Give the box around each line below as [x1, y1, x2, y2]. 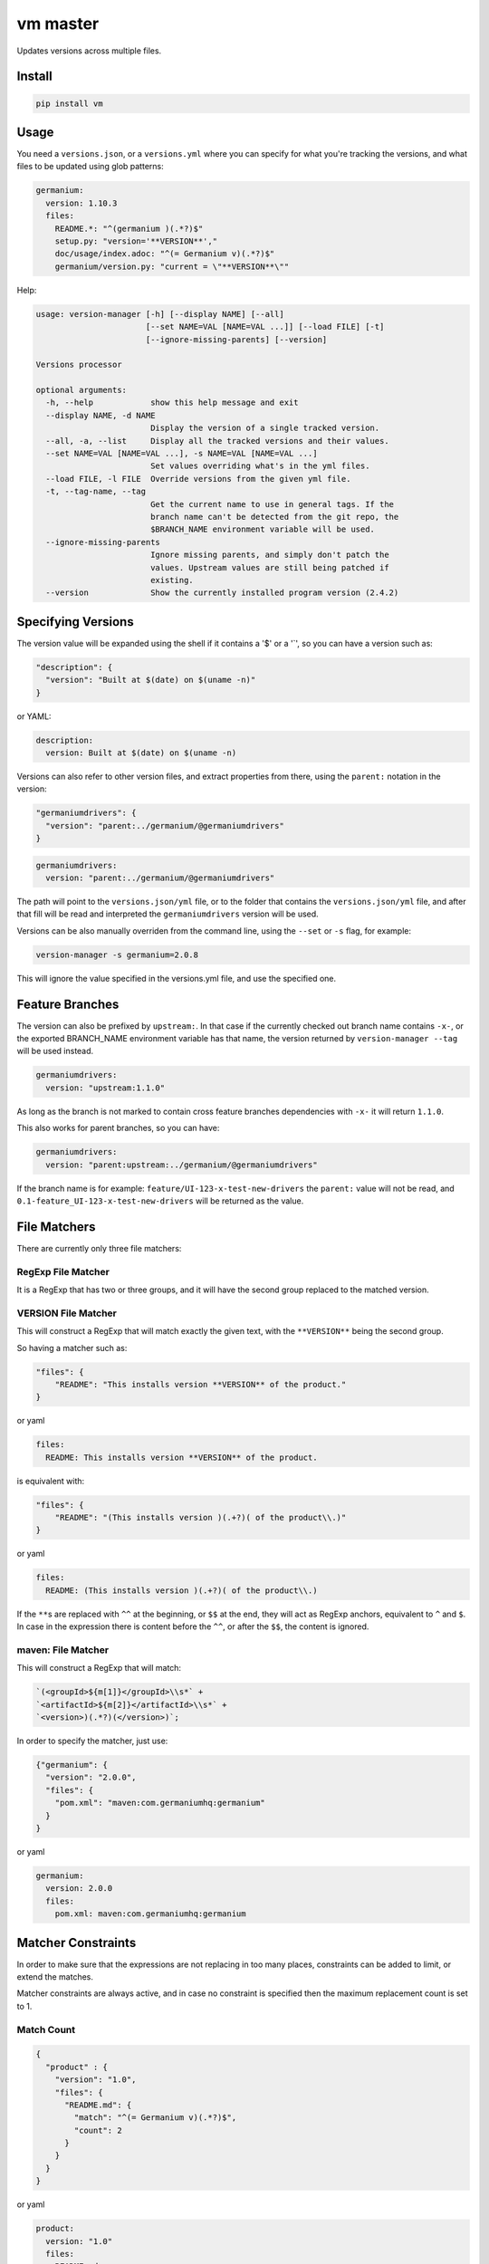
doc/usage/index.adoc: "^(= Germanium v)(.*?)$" [54, 249, 275, 259]
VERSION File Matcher [16, 1307, 118, 1319]
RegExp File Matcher [16, 1265, 110, 1278]
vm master [16, 14, 100, 34]
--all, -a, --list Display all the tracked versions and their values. [45, 436, 389, 446]
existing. [149, 575, 194, 585]
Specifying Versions [16, 614, 135, 629]
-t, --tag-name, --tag [45, 486, 147, 497]
